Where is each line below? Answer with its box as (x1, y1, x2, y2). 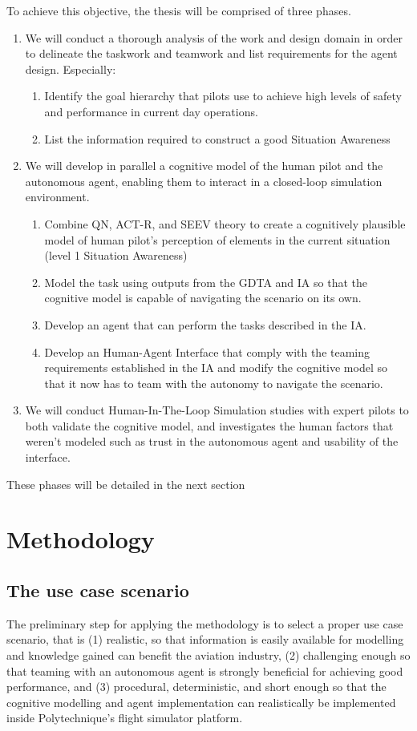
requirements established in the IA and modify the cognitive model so (44, 359, 387, 376)
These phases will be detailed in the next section (6, 475, 245, 492)
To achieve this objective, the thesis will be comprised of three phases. (6, 2, 351, 18)
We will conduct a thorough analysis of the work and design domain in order (25, 29, 403, 46)
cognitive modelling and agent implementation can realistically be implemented (6, 693, 396, 710)
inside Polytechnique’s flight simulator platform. (6, 709, 243, 726)
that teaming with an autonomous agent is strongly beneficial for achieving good (6, 662, 403, 679)
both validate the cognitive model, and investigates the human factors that (25, 417, 394, 434)
